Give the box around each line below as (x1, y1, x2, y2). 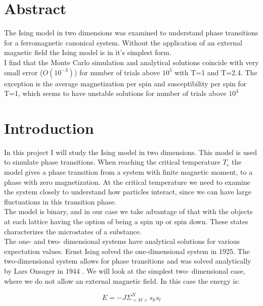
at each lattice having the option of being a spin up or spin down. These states (4, 216, 248, 226)
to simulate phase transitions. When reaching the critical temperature (4, 157, 221, 167)
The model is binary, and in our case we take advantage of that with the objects (4, 206, 253, 217)
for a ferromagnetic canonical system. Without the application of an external (4, 37, 242, 47)
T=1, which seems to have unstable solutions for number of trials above (4, 88, 227, 98)
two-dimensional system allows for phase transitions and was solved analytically (4, 256, 251, 266)
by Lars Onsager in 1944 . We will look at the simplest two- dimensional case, (4, 265, 245, 276)
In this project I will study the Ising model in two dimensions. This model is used (4, 146, 257, 157)
